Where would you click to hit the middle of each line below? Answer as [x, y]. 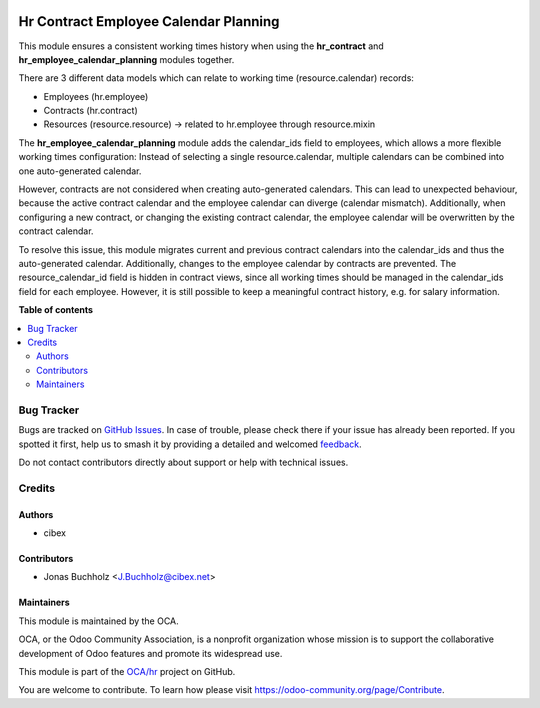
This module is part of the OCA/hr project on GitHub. [127, 671]
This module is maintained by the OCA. [98, 621]
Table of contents [56, 310]
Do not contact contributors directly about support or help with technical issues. [183, 462]
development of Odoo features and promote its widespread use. [150, 653]
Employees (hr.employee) [96, 96]
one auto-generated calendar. [80, 171]
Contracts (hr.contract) [91, 111]
